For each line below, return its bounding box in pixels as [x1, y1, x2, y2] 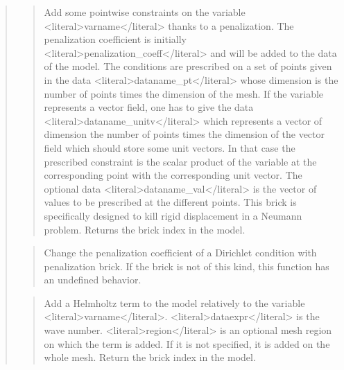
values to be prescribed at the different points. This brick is [44, 195, 297, 209]
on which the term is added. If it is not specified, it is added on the [44, 336, 330, 351]
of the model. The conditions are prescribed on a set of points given [44, 59, 332, 73]
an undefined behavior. [44, 272, 141, 287]
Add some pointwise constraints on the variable [44, 5, 246, 19]
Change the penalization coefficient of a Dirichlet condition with [44, 245, 317, 260]
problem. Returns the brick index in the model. [44, 222, 246, 236]
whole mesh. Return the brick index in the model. [44, 350, 256, 364]
